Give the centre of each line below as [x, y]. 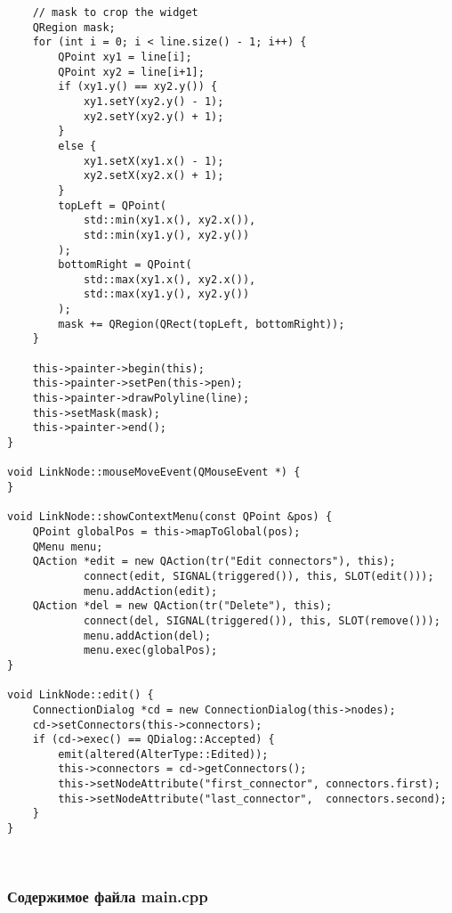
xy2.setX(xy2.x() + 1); [153, 176]
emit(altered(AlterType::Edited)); [163, 754]
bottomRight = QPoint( [125, 265]
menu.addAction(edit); [150, 591]
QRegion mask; [74, 27]
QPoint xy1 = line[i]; [125, 57]
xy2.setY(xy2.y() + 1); [153, 116]
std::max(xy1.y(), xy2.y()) [166, 294]
